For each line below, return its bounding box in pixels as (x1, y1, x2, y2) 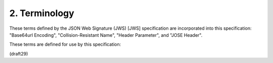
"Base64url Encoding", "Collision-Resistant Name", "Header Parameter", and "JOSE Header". (9, 32, 203, 38)
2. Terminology (9, 8, 74, 19)
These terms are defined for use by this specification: (9, 41, 121, 47)
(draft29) (9, 50, 28, 56)
